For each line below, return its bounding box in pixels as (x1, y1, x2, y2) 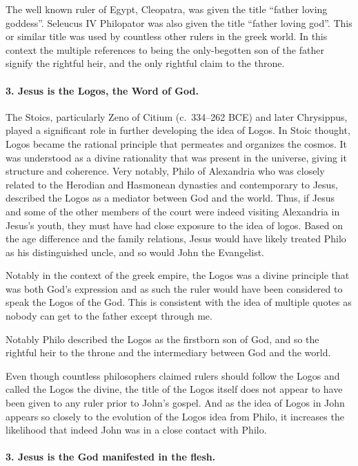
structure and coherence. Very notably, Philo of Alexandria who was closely (6, 164, 325, 178)
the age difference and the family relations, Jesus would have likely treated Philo (6, 231, 346, 246)
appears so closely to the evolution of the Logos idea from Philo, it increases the (6, 409, 344, 423)
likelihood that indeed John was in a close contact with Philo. (6, 423, 267, 437)
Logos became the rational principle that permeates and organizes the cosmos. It (6, 136, 347, 151)
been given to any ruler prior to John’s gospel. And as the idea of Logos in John (6, 396, 345, 410)
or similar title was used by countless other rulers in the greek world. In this (6, 29, 328, 43)
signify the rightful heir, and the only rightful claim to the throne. (6, 56, 285, 70)
